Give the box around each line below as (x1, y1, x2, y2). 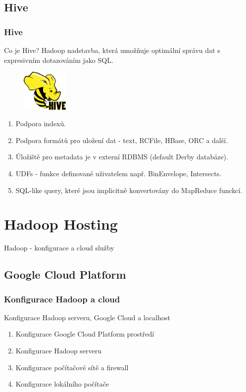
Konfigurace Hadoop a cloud (4, 293, 120, 305)
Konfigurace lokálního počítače (15, 379, 109, 389)
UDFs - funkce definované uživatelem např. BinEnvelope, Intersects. (15, 168, 222, 178)
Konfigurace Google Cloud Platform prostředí (15, 329, 154, 339)
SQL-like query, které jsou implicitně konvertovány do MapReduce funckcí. (15, 185, 243, 195)
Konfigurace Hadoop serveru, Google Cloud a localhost (4, 312, 170, 322)
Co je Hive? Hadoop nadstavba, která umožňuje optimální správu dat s (4, 45, 220, 55)
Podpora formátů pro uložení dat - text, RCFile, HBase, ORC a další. (15, 135, 228, 145)
